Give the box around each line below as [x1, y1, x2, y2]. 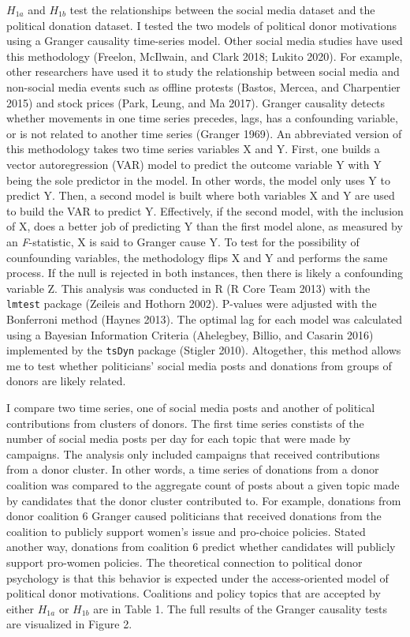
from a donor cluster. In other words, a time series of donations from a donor [6, 461, 379, 478]
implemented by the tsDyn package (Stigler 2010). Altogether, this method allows [6, 342, 401, 358]
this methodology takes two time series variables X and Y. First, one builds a [6, 141, 380, 157]
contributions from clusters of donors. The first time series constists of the [6, 414, 364, 431]
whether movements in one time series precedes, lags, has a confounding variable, [6, 110, 398, 126]
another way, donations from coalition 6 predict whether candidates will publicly [6, 538, 396, 555]
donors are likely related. [6, 373, 126, 389]
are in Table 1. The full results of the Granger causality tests [93, 600, 388, 616]
